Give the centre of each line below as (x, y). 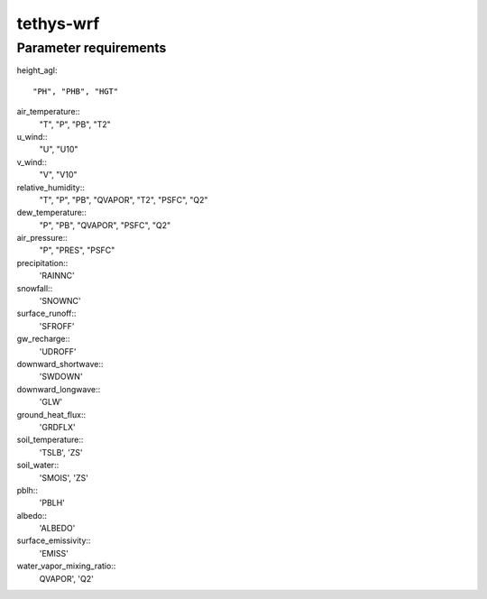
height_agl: (37, 70)
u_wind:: (32, 136)
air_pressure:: (42, 238)
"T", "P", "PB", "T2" (75, 124)
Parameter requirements (92, 48)
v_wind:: (32, 161)
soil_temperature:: (50, 440)
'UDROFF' (58, 351)
